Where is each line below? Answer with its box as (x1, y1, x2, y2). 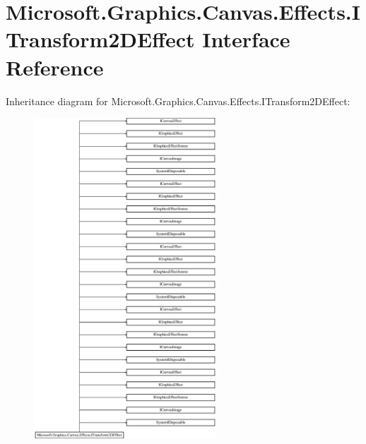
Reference (6, 52, 104, 81)
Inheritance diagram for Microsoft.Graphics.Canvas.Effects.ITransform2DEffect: (6, 93, 350, 108)
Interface (202, 25, 290, 54)
